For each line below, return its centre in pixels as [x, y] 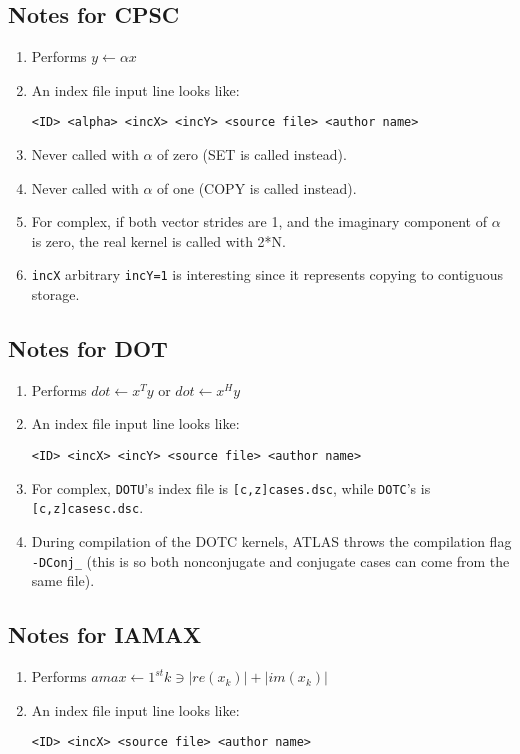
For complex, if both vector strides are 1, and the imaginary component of [259, 221]
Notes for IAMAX [105, 634]
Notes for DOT [88, 348]
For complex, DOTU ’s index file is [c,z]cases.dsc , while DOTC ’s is [231, 487]
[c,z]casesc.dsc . [87, 507]
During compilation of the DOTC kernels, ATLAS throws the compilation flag [271, 541]
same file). [63, 580]
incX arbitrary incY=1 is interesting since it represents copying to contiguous [267, 274]
